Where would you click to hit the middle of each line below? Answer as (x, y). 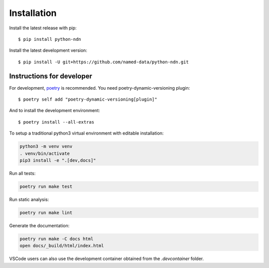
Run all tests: (22, 173)
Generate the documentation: (39, 225)
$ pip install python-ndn (50, 39)
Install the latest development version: (48, 50)
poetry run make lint (46, 212)
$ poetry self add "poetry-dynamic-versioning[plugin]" (88, 99)
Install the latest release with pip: (43, 28)
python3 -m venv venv (46, 146)
